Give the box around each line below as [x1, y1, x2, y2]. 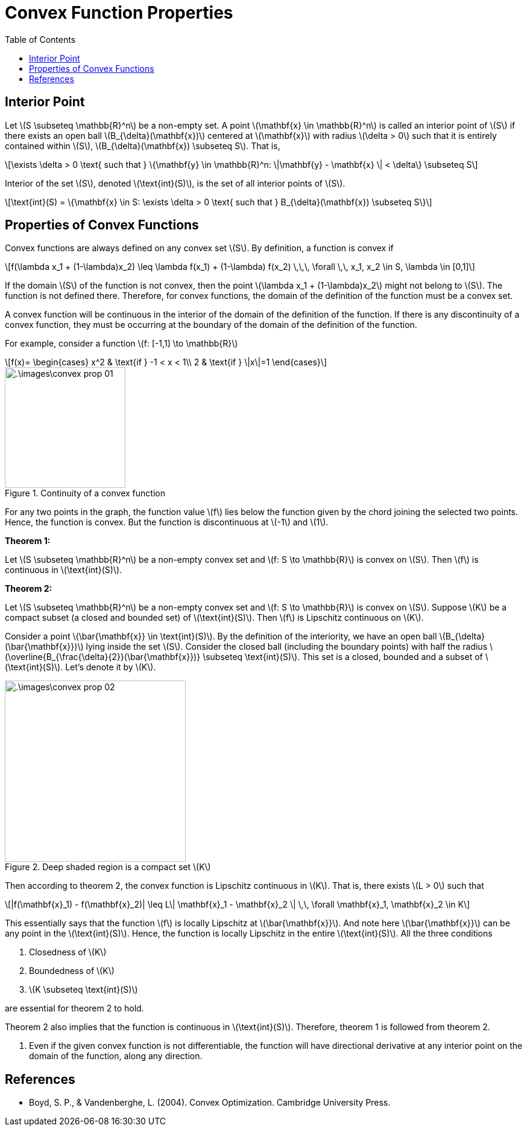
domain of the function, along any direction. [29, 1051, 203, 1062]
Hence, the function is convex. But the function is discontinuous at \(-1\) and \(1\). [5, 517, 329, 528]
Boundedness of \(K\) [29, 966, 115, 976]
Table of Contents [5, 34, 76, 45]
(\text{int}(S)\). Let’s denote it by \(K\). [5, 662, 156, 673]
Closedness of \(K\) [29, 947, 107, 958]
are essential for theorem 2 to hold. [5, 1003, 144, 1014]
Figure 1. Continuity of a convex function [5, 488, 165, 499]
